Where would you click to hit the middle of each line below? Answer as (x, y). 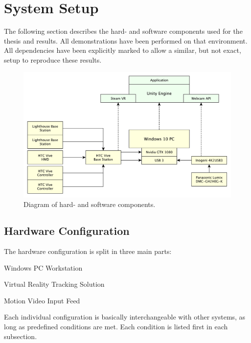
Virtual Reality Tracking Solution (54, 284)
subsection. (21, 336)
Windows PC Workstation (43, 267)
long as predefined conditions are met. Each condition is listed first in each (116, 326)
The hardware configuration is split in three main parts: (88, 251)
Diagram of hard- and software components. (90, 204)
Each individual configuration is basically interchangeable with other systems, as (125, 317)
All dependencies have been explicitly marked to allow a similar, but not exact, (123, 50)
